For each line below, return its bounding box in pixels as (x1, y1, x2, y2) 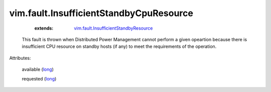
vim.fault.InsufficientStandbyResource (74, 25, 153, 31)
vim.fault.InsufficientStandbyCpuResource (9, 8, 193, 19)
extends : (34, 25, 54, 31)
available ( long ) (22, 66, 54, 72)
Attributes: (9, 55, 31, 61)
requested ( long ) (22, 75, 57, 81)
